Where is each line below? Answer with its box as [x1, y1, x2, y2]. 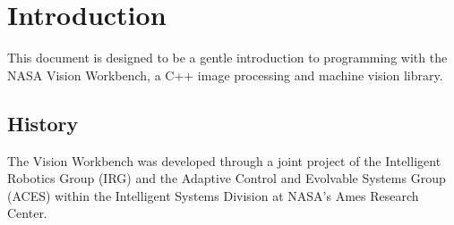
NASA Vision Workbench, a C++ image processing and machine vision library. [7, 65, 443, 84]
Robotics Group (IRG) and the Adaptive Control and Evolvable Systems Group [7, 169, 446, 187]
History [7, 109, 79, 137]
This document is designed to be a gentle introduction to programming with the [7, 48, 448, 67]
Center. [7, 204, 47, 222]
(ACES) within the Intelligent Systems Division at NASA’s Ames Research [7, 186, 419, 204]
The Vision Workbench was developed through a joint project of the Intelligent [7, 151, 441, 170]
